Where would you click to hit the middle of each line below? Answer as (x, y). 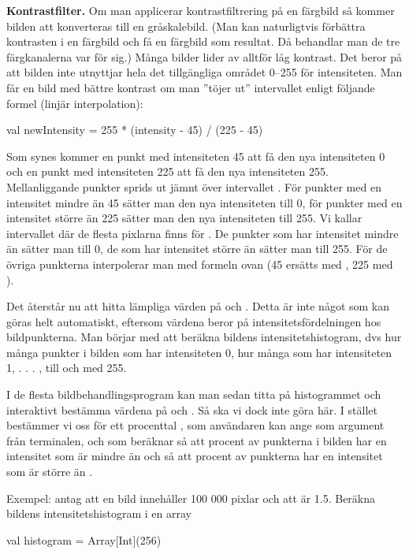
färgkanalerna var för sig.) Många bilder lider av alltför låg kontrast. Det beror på (204, 56)
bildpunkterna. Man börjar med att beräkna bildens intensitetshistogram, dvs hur (204, 337)
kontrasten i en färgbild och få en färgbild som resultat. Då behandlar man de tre (203, 41)
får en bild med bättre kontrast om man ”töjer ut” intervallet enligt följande (191, 87)
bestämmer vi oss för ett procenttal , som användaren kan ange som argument (195, 425)
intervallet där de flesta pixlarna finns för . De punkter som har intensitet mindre (203, 233)
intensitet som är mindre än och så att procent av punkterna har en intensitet (195, 456)
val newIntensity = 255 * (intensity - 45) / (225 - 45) (135, 130)
